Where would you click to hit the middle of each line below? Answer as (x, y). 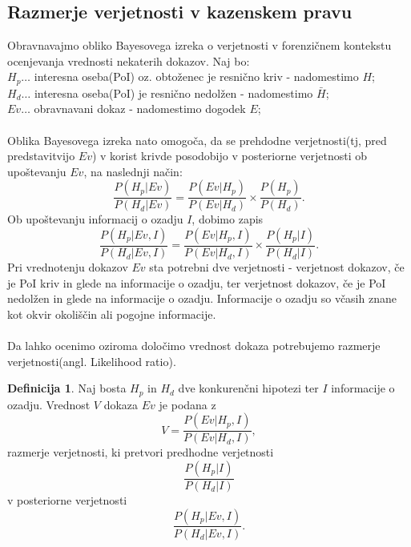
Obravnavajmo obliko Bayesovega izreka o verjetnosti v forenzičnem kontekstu (199, 45)
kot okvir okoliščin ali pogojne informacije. (112, 314)
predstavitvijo (41, 156)
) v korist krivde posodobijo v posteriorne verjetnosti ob (230, 156)
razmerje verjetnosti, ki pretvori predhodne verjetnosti (141, 452)
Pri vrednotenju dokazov (68, 267)
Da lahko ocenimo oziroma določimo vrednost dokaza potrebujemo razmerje (194, 346)
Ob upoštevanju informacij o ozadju (95, 219)
